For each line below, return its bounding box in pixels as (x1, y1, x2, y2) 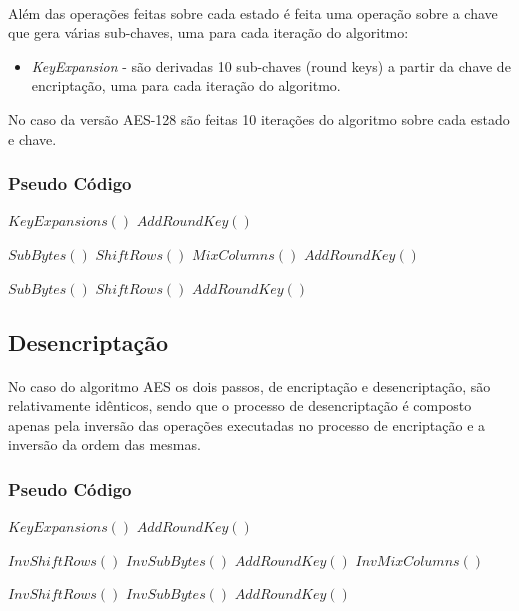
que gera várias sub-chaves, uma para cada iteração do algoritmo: (8, 22, 409, 43)
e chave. (8, 128, 57, 149)
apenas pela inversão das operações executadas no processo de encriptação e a (8, 414, 486, 435)
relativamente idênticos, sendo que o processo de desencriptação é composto (8, 395, 472, 416)
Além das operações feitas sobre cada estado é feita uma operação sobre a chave (8, 2, 498, 23)
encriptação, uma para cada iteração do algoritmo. (31, 75, 341, 96)
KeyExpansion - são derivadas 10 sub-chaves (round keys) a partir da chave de (31, 55, 511, 76)
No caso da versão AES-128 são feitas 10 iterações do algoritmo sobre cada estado (8, 108, 510, 129)
